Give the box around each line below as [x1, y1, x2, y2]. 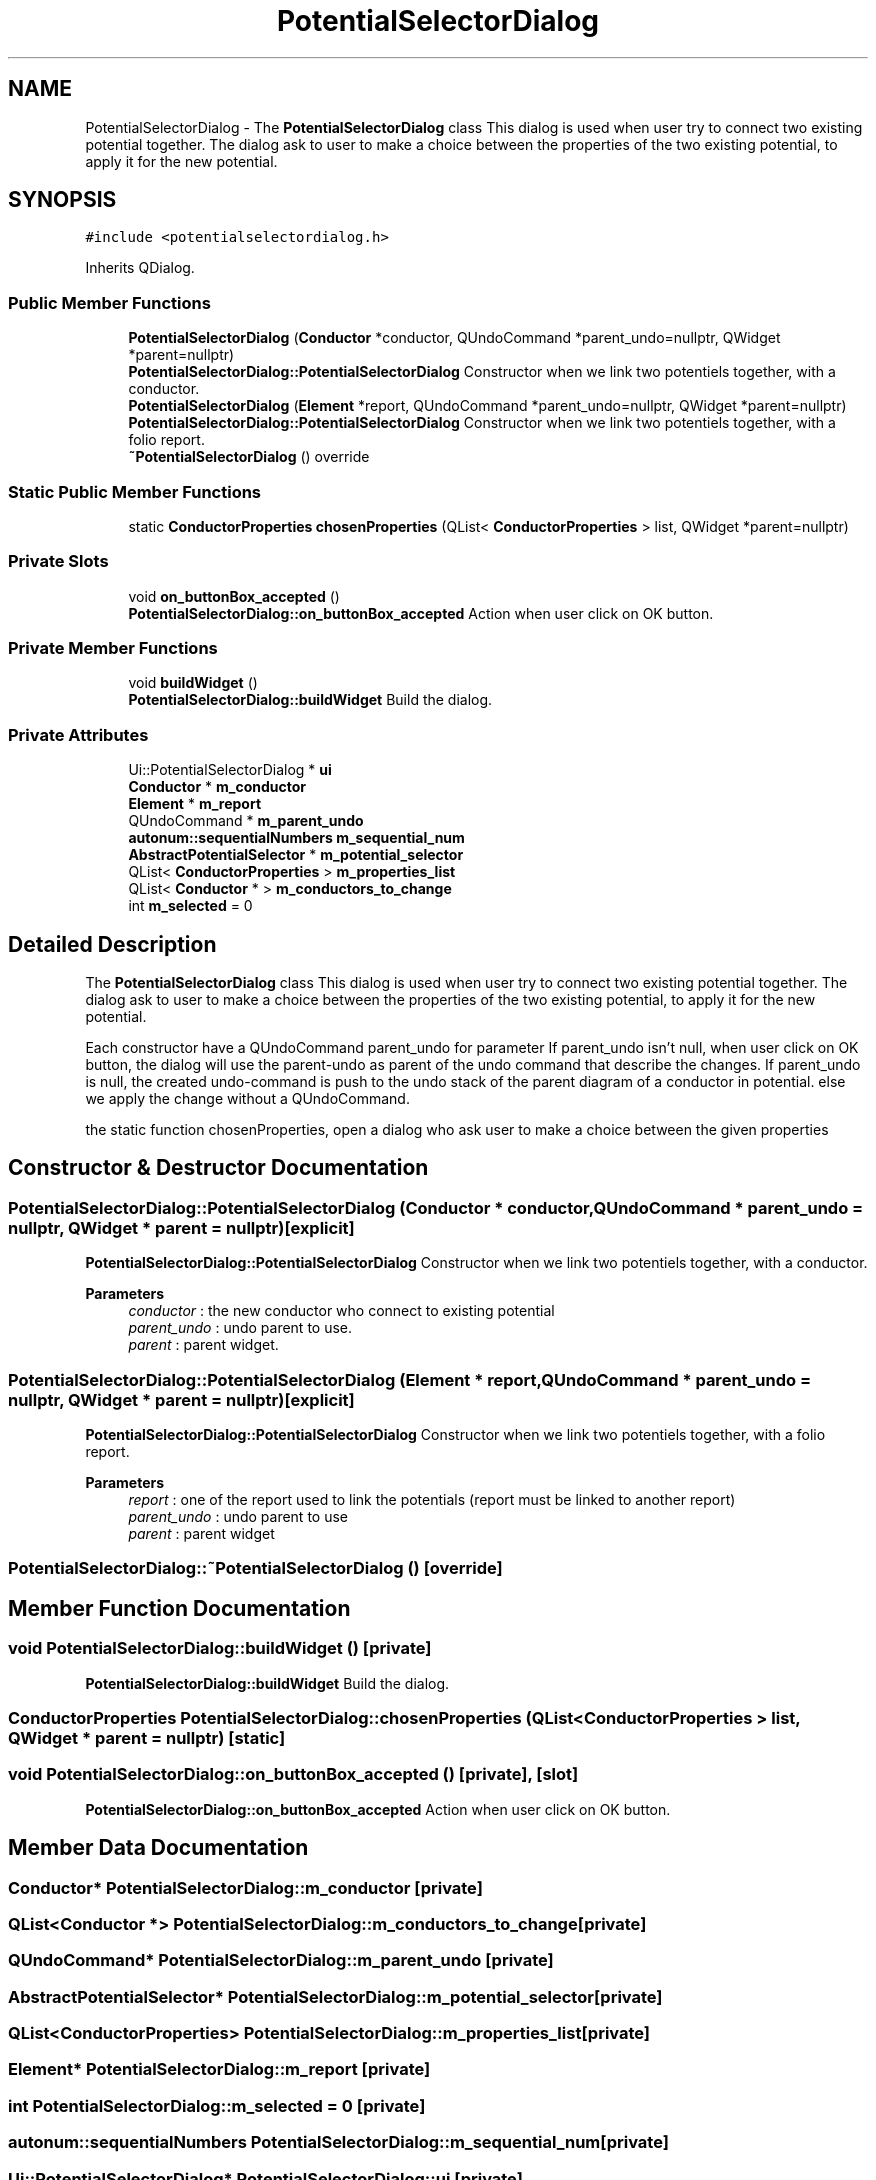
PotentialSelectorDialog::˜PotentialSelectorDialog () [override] [8, 1558, 503, 1579]
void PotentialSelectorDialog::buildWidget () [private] [8, 1638, 432, 1659]
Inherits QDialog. [85, 259, 195, 277]
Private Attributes [8, 724, 149, 745]
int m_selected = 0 [128, 897, 253, 915]
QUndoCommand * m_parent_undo [128, 812, 364, 830]
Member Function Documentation [8, 1595, 351, 1621]
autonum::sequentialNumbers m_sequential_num [128, 829, 465, 847]
